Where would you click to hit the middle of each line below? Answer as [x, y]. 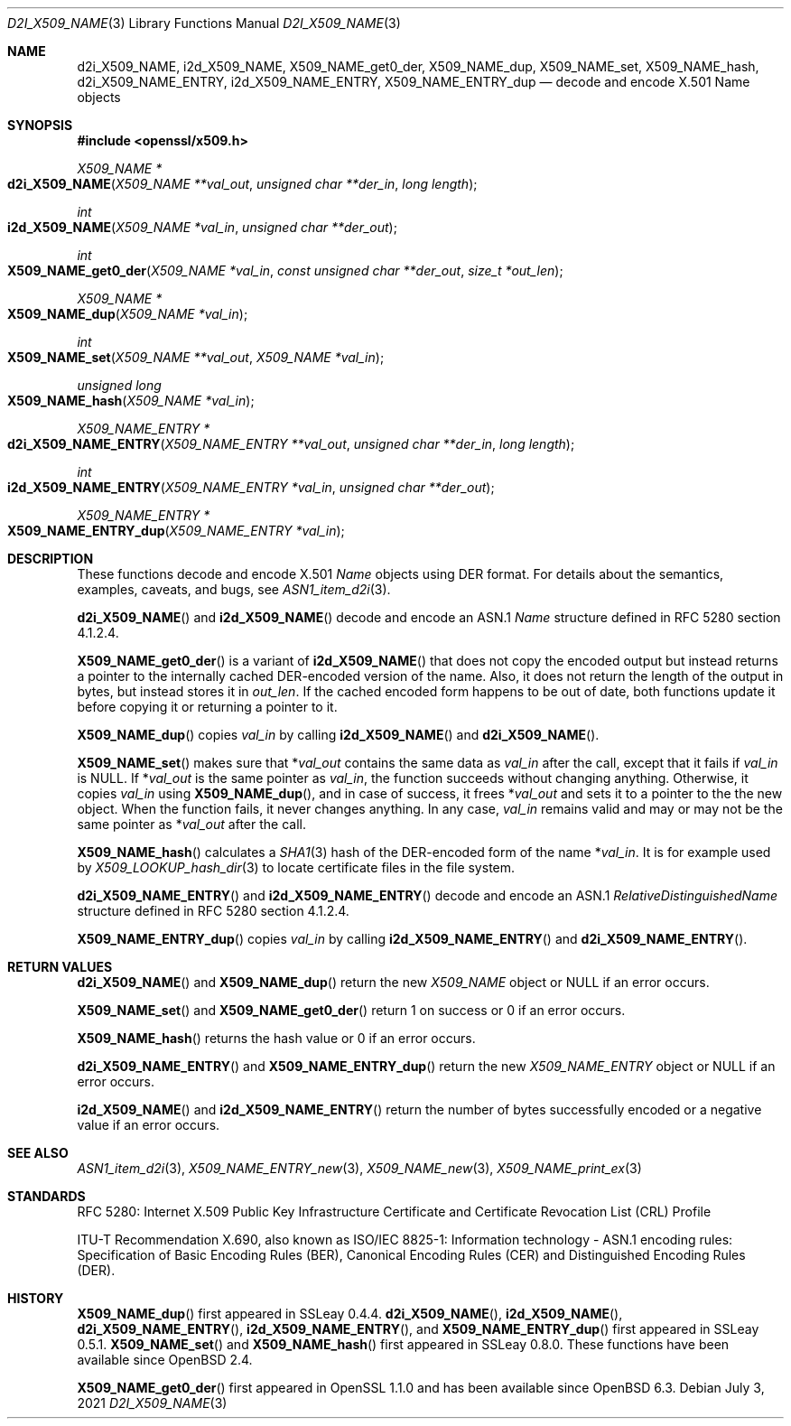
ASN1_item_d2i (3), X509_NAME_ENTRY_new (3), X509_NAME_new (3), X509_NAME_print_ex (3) [359, 1168]
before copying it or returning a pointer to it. [207, 707]
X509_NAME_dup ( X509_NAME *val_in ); [128, 314]
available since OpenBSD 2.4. [165, 1360]
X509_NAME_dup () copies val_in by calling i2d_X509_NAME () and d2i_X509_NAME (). [338, 735]
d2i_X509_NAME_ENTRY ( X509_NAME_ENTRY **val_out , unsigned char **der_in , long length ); [291, 444]
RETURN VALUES [60, 967]
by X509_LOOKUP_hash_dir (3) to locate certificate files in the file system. [296, 867]
